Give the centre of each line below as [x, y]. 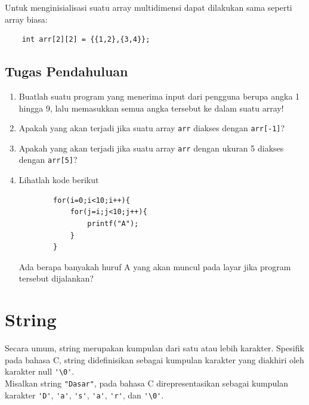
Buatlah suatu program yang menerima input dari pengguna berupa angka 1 [159, 96]
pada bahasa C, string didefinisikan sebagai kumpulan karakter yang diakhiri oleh [154, 359]
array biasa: [26, 19]
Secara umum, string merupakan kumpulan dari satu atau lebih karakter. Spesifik [154, 348]
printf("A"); [113, 223]
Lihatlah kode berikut [59, 180]
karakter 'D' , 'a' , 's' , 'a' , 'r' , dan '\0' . [84, 395]
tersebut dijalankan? [56, 278]
